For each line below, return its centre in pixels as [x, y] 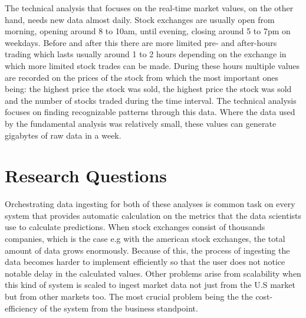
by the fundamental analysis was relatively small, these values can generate [141, 123]
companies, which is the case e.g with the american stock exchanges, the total [145, 239]
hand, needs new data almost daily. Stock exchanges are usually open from [140, 19]
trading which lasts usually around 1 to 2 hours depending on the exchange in [146, 54]
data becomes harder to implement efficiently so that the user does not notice [145, 262]
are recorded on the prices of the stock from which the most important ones [142, 77]
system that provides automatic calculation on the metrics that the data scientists [153, 215]
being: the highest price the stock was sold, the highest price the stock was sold [148, 89]
